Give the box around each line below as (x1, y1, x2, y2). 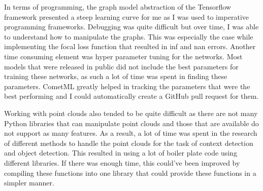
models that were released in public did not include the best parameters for (4, 61, 239, 71)
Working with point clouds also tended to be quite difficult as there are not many (4, 107, 258, 118)
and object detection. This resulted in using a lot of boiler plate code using (4, 147, 237, 158)
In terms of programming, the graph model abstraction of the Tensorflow (4, 2, 231, 12)
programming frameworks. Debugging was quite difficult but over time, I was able (4, 21, 259, 32)
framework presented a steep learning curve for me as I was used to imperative (4, 11, 249, 22)
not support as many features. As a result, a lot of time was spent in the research (4, 128, 257, 138)
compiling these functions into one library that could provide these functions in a (4, 167, 256, 178)
